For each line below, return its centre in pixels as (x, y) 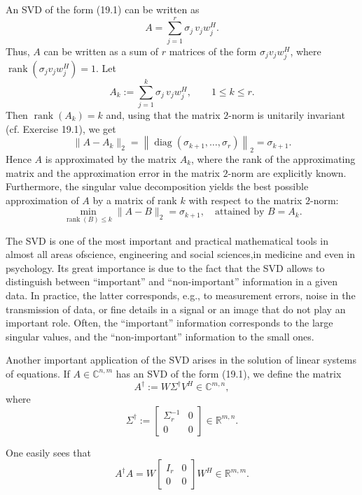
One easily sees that (48, 452)
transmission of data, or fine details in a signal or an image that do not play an (176, 309)
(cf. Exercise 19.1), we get (61, 128)
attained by (240, 212)
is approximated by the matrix (111, 158)
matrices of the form (213, 51)
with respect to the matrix (245, 200)
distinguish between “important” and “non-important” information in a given (172, 281)
